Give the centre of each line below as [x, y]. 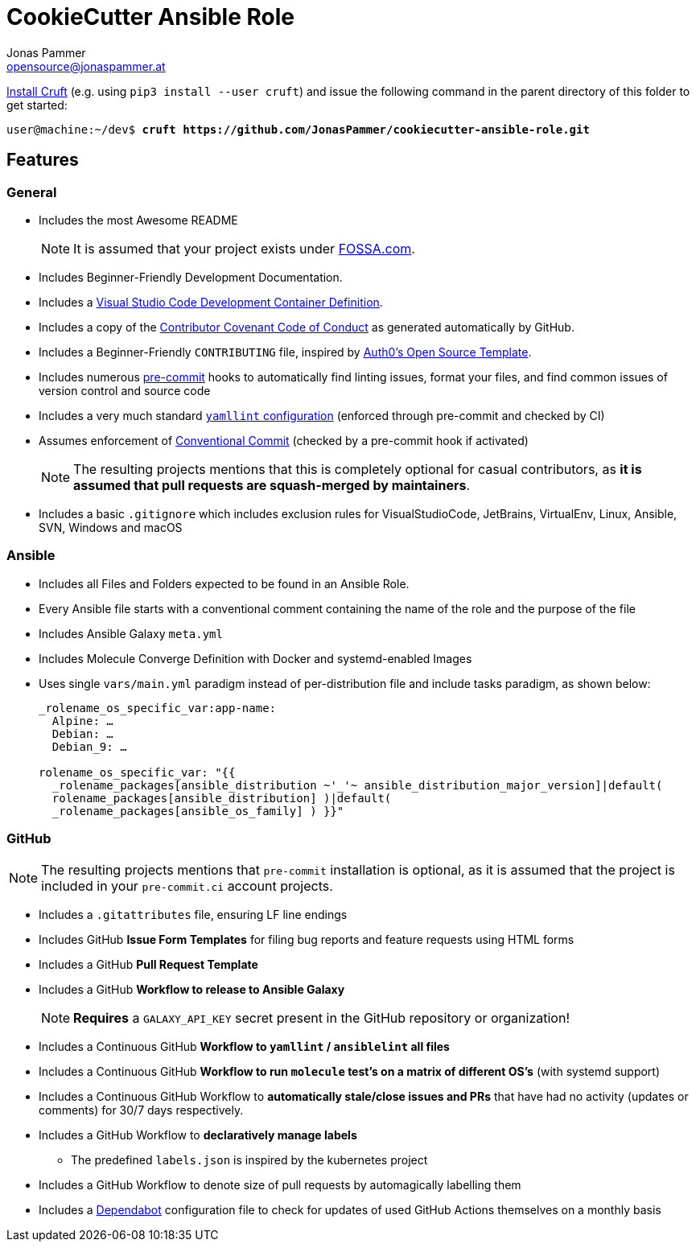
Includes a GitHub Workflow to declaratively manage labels [198, 1135]
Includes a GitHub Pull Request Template [148, 965]
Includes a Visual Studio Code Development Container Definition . [211, 302]
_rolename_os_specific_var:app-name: [158, 708]
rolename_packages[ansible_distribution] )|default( [222, 798]
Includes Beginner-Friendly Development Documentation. [191, 277]
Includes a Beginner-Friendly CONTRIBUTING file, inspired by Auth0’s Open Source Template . [285, 352]
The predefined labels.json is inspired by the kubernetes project [249, 1160]
